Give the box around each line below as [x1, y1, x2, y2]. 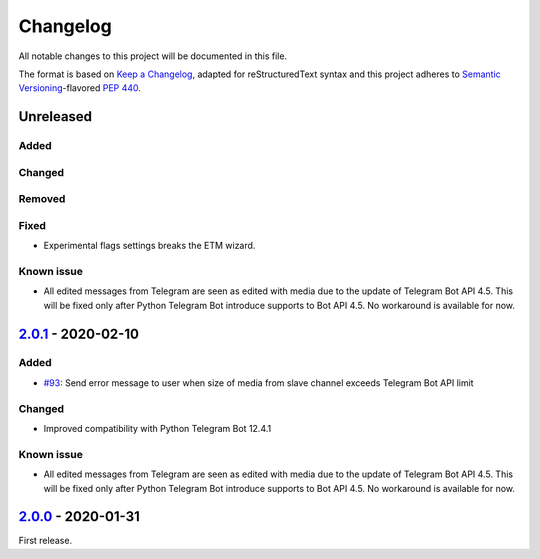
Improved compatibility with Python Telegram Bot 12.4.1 [43, 423, 272, 434]
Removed [18, 192, 66, 206]
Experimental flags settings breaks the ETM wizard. [43, 240, 256, 252]
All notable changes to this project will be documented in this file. [18, 50, 288, 62]
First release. [18, 535, 73, 547]
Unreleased [18, 108, 93, 125]
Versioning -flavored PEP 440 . [18, 82, 142, 94]
